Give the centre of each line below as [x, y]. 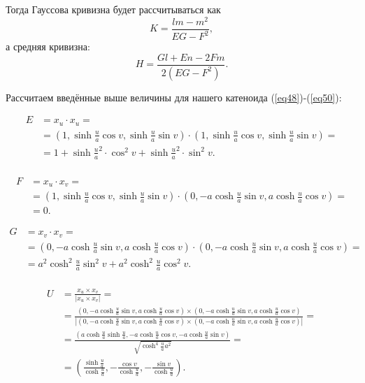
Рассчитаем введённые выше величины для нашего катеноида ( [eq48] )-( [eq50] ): [174, 97]
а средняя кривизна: [48, 46]
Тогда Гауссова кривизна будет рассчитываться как [113, 9]
